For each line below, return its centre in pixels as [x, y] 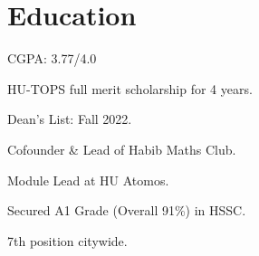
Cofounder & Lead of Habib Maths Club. [122, 149]
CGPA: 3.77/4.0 [52, 58]
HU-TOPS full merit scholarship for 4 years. [130, 88]
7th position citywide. [67, 240]
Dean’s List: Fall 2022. [70, 119]
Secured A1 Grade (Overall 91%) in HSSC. [127, 210]
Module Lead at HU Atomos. [88, 180]
